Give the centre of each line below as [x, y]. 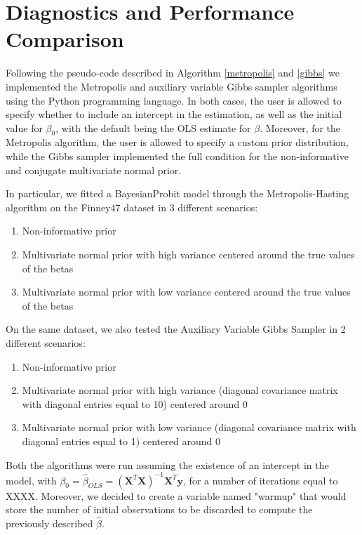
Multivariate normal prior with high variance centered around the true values [188, 255]
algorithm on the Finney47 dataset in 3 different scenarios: [132, 207]
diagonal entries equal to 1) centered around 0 [121, 441]
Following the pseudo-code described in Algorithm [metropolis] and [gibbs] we [173, 73]
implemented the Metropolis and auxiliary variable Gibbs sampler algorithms [172, 86]
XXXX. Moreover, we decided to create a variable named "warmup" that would [176, 495]
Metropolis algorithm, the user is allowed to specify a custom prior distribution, [177, 142]
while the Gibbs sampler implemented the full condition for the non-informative [177, 156]
